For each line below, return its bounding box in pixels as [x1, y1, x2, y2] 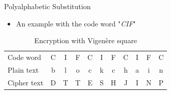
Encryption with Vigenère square [34, 35, 137, 46]
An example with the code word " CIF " [16, 18, 136, 28]
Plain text [8, 64, 39, 75]
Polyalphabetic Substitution [4, 1, 91, 11]
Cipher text [8, 77, 44, 87]
